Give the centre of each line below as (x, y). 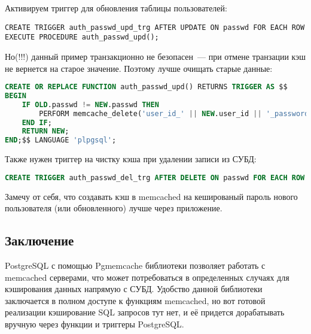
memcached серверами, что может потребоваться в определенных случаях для (147, 277)
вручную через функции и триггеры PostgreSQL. (94, 324)
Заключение (39, 240)
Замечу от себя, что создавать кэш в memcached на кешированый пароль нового (151, 196)
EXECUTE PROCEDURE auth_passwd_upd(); (82, 37)
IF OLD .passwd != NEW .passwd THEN (90, 104)
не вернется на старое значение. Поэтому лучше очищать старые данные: (139, 68)
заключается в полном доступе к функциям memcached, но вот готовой (135, 300)
